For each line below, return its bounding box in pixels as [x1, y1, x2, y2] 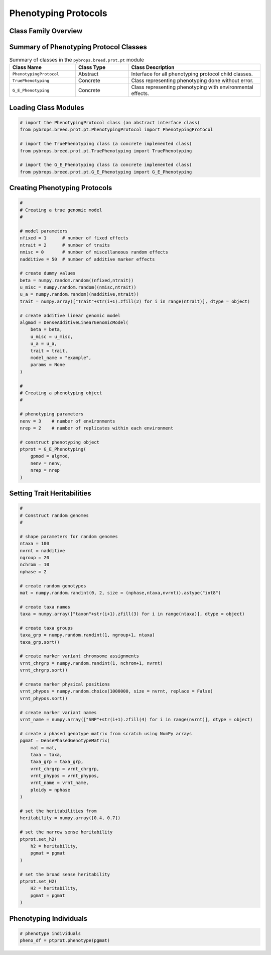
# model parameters [20, 228, 68, 234]
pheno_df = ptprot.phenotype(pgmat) [20, 938, 110, 943]
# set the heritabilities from [20, 808, 97, 814]
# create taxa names [20, 604, 70, 610]
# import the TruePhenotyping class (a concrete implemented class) [20, 141, 192, 147]
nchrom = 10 [20, 562, 50, 568]
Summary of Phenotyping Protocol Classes [9, 43, 148, 51]
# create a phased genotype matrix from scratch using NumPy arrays [20, 731, 192, 736]
